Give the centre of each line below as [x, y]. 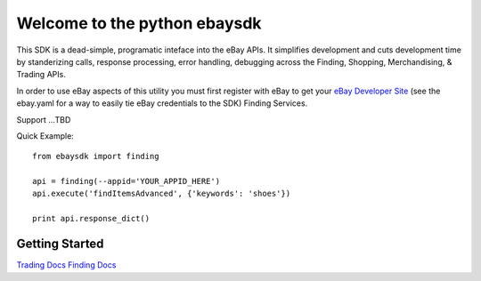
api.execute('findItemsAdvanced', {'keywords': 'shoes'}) [162, 194]
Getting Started [60, 244]
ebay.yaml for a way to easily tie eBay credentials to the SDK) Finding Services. [162, 103]
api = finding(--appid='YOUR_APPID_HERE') [126, 181]
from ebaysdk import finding [96, 157]
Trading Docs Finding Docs [66, 265]
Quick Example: [45, 136]
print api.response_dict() [91, 219]
